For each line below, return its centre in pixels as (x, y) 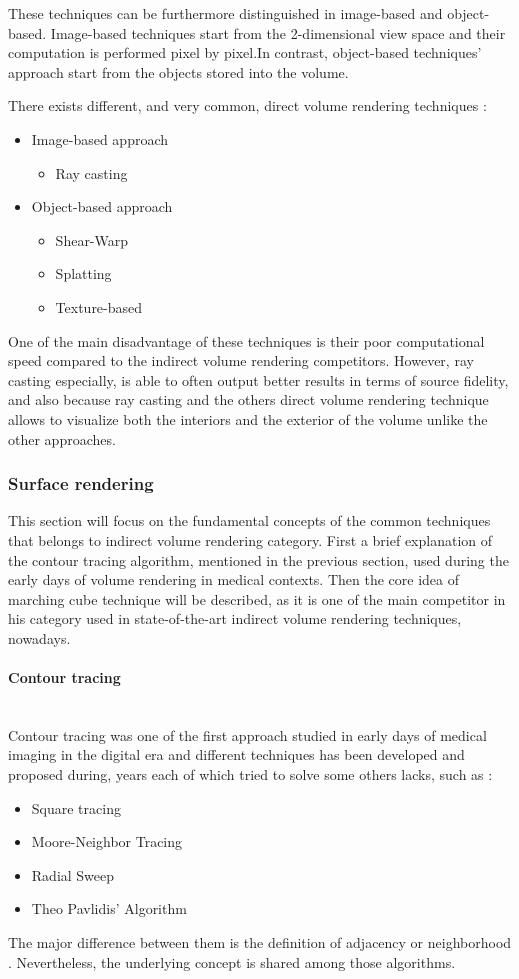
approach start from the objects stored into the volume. (178, 71)
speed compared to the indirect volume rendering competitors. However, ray (241, 360)
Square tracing (76, 807)
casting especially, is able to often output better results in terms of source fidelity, (258, 379)
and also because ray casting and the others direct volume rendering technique (248, 399)
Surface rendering (81, 483)
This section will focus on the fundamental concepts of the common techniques (249, 520)
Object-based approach (102, 206)
